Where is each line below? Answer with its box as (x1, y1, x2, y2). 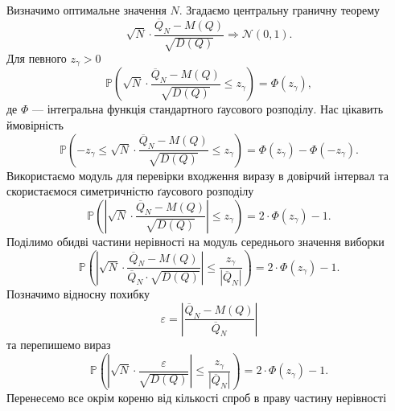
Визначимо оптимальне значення (6, 2, 167, 18)
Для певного (6, 50, 67, 67)
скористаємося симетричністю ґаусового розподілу (6, 183, 254, 199)
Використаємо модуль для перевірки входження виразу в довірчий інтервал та (6, 166, 389, 183)
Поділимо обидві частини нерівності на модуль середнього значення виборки (6, 232, 385, 249)
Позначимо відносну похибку (6, 286, 150, 302)
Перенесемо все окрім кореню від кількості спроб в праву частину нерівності (6, 388, 387, 405)
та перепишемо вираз (6, 335, 111, 352)
